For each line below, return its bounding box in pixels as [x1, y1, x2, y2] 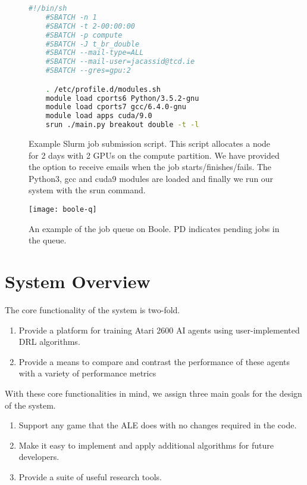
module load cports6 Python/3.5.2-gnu [45, 94, 199, 103]
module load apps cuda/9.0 [45, 112, 152, 121]
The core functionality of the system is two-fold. [5, 303, 180, 316]
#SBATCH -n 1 [45, 13, 97, 21]
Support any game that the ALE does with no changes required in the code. [18, 419, 297, 431]
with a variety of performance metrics [18, 367, 156, 379]
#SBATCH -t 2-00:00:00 [45, 21, 135, 30]
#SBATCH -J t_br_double [45, 39, 140, 48]
